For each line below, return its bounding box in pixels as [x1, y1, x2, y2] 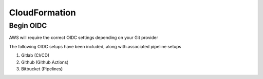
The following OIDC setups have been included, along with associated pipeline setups [9, 43, 182, 49]
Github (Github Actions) [21, 59, 69, 65]
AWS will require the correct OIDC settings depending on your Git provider [9, 35, 158, 40]
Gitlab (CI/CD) [21, 53, 50, 58]
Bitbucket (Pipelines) [21, 66, 63, 72]
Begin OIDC [9, 21, 47, 30]
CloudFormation [9, 7, 76, 18]
